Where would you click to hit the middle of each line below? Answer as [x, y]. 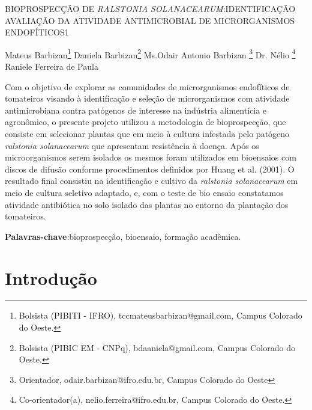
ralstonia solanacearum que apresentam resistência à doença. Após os [132, 145]
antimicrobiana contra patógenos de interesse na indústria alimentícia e [136, 110]
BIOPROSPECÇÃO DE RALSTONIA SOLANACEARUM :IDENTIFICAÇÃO [150, 8]
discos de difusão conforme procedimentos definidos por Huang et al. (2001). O [150, 169]
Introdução [51, 277]
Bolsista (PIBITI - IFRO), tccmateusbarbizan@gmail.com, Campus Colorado [160, 315]
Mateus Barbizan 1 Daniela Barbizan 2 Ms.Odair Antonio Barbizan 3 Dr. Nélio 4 [150, 54]
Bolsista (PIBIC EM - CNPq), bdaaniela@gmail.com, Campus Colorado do [157, 347]
